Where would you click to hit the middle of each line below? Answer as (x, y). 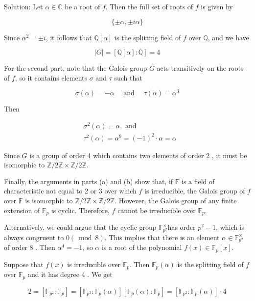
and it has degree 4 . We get (70, 274)
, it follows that (69, 37)
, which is (230, 227)
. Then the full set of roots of (149, 6)
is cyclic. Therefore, (80, 210)
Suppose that (24, 264)
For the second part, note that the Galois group (76, 68)
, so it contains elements (51, 77)
